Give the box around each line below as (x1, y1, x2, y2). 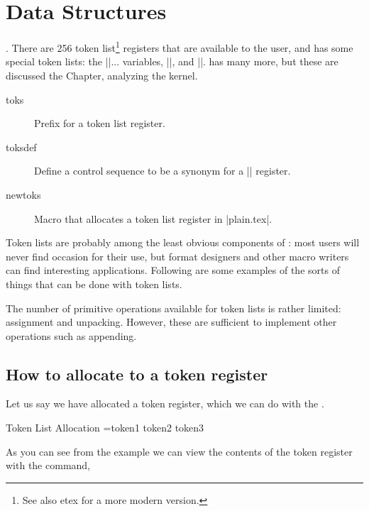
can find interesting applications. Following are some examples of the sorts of (6, 263, 340, 278)
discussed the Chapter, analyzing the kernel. (6, 67, 198, 82)
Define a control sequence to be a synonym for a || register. (34, 163, 291, 178)
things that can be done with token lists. (6, 276, 182, 291)
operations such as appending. (6, 328, 137, 343)
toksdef (6, 139, 37, 154)
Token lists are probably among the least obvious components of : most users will (6, 235, 360, 250)
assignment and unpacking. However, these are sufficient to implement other (6, 314, 337, 329)
